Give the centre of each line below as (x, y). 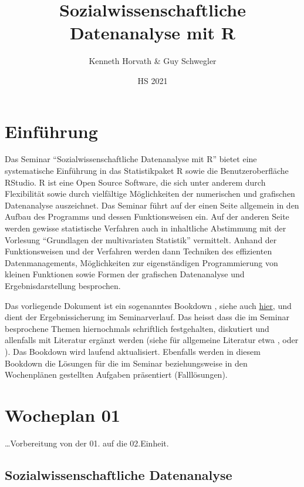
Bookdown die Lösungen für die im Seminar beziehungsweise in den (126, 363)
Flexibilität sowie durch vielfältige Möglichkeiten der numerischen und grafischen (150, 194)
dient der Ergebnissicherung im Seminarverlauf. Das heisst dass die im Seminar (147, 317)
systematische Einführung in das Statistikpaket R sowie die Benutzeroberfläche (147, 171)
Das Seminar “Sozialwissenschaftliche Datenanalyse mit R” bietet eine (131, 159)
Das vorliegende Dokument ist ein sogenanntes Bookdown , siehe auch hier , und (148, 305)
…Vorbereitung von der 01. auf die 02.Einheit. (87, 443)
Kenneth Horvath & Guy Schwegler (153, 61)
